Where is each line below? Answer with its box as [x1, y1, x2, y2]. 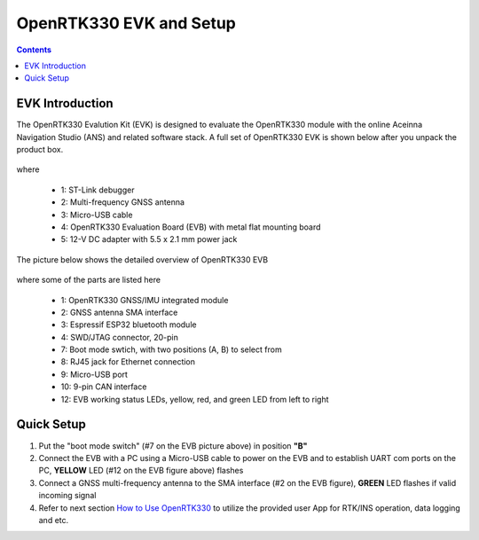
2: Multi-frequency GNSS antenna [60, 197, 185, 207]
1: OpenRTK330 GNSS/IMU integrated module [60, 294, 229, 305]
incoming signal [38, 490, 97, 501]
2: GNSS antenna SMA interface [60, 307, 178, 317]
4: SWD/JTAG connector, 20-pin [60, 332, 179, 342]
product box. [16, 145, 64, 155]
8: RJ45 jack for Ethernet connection [60, 356, 195, 367]
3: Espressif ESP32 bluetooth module [60, 319, 197, 330]
